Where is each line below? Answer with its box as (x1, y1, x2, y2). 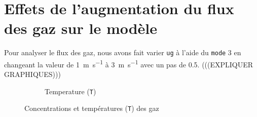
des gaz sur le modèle (4, 18, 158, 38)
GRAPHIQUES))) (4, 69, 61, 80)
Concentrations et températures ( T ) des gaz (24, 103, 159, 113)
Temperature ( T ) (45, 86, 96, 96)
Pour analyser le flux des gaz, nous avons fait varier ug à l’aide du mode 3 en (4, 47, 241, 58)
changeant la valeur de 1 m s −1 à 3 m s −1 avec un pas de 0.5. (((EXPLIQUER (4, 57, 253, 69)
